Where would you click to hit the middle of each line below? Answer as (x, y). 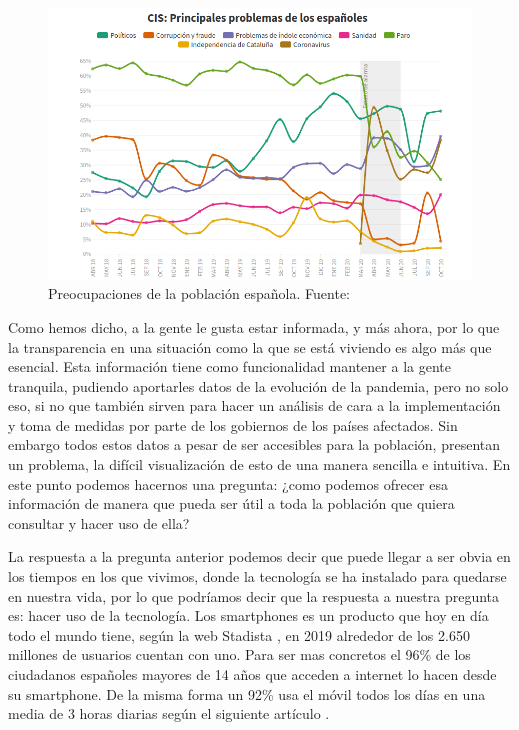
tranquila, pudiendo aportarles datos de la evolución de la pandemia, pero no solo (258, 385)
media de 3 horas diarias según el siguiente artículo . (169, 713)
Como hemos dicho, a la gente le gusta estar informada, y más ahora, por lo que (254, 326)
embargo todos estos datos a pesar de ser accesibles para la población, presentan (254, 444)
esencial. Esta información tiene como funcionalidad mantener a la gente (229, 366)
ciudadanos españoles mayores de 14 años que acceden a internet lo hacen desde (252, 674)
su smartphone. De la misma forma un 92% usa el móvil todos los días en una (247, 693)
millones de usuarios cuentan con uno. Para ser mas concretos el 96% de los (239, 654)
